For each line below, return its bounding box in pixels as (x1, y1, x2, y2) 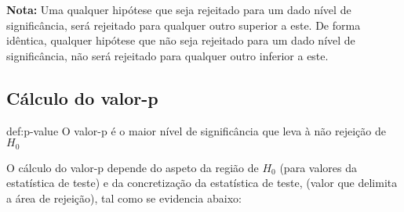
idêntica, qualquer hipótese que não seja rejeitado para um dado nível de (6, 32, 355, 49)
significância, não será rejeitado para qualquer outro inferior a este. (6, 47, 329, 63)
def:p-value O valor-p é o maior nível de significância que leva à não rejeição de (6, 122, 386, 138)
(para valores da (279, 159, 357, 175)
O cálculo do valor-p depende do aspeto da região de (6, 159, 259, 175)
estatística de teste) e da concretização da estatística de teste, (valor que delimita (6, 174, 398, 191)
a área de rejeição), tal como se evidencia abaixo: (6, 189, 242, 206)
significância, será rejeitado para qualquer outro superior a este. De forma (6, 16, 361, 33)
